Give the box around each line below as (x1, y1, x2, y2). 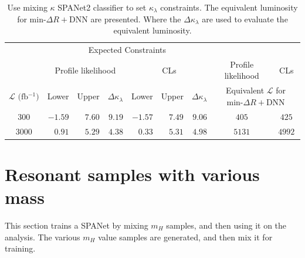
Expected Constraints (88, 43, 167, 56)
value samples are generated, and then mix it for (98, 230, 273, 243)
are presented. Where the (90, 12, 181, 25)
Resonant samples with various (5, 162, 260, 186)
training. (5, 242, 36, 254)
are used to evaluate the (202, 12, 288, 25)
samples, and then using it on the (166, 219, 287, 231)
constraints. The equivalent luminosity (160, 1, 298, 13)
